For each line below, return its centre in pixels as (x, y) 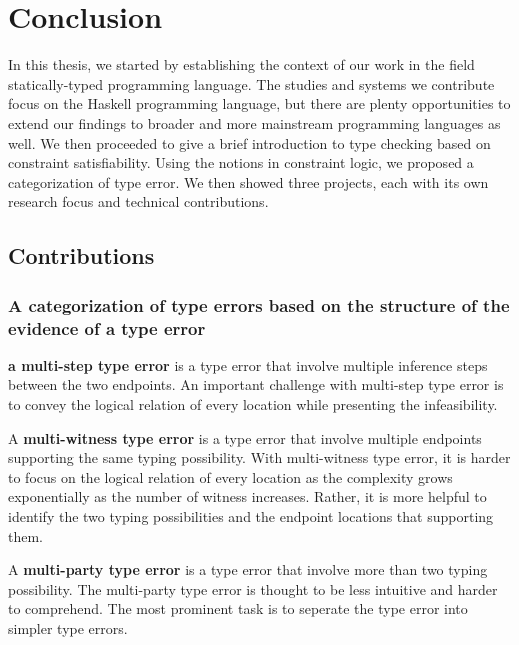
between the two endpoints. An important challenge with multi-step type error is (256, 384)
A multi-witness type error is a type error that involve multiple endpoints (245, 437)
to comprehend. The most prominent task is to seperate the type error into (238, 608)
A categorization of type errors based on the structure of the (259, 304)
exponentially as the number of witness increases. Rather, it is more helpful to (247, 496)
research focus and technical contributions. (138, 201)
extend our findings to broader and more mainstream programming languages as (254, 122)
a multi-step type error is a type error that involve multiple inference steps (248, 364)
